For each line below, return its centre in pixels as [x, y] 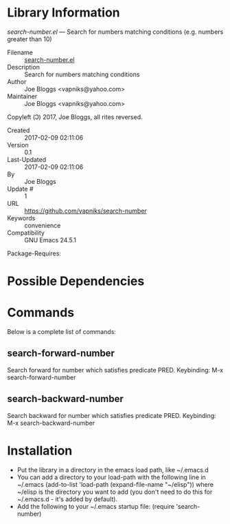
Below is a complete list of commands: [62, 332]
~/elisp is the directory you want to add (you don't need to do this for [115, 492]
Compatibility [26, 233]
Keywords [21, 218]
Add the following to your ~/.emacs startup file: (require [96, 506]
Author [17, 81]
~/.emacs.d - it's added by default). [67, 499]
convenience [43, 225]
